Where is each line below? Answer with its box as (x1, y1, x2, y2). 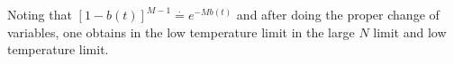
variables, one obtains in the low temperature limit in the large (7, 22, 355, 41)
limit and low (373, 22, 447, 41)
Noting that (7, 5, 72, 23)
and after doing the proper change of (236, 5, 440, 23)
